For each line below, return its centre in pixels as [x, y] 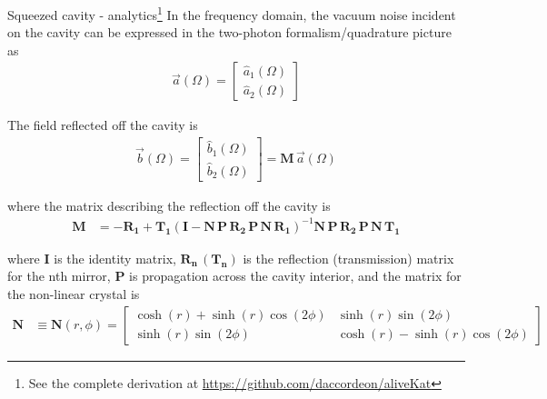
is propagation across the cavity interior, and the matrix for [295, 276]
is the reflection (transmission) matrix [348, 258]
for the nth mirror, [59, 276]
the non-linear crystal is [74, 293]
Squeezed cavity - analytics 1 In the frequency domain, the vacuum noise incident [232, 13]
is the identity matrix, [115, 258]
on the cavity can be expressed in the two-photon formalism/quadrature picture [229, 32]
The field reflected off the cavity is [103, 125]
